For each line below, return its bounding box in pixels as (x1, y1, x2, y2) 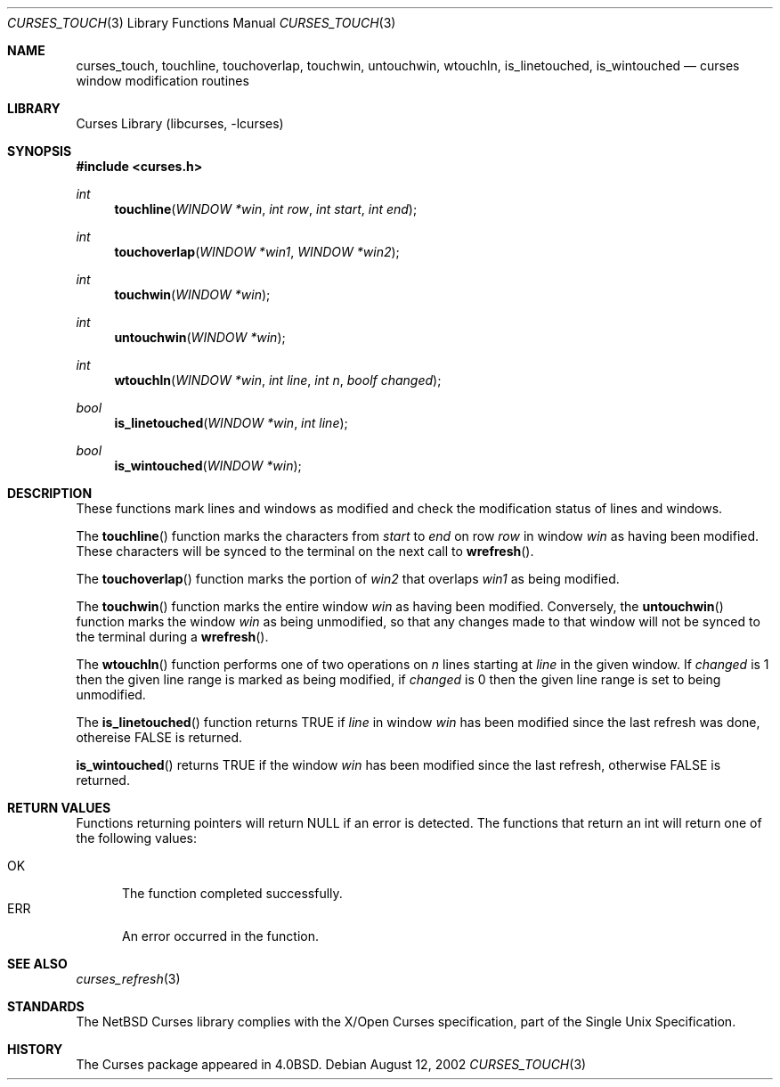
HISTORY (7, 1042, 63, 1057)
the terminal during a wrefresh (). (76, 629, 269, 644)
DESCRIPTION (7, 486, 93, 501)
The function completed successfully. (122, 886, 343, 901)
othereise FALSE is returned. (76, 730, 243, 745)
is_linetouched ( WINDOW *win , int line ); (114, 415, 348, 430)
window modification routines (76, 73, 249, 88)
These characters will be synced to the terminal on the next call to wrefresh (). (76, 543, 534, 559)
